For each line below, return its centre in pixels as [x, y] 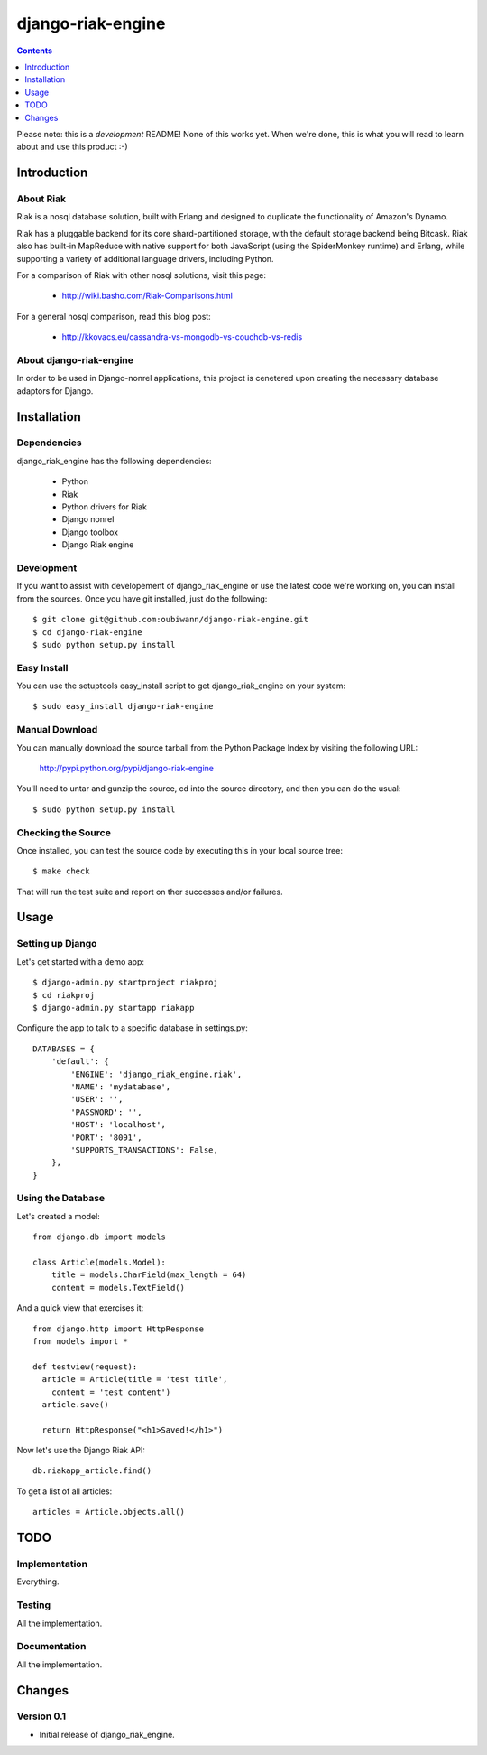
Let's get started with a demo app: [80, 961]
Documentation [51, 1647]
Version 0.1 [41, 1716]
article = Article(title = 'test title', [135, 1379]
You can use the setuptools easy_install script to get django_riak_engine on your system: [181, 686]
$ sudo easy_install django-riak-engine [123, 706]
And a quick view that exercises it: [80, 1308]
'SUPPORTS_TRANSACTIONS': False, [144, 1150]
